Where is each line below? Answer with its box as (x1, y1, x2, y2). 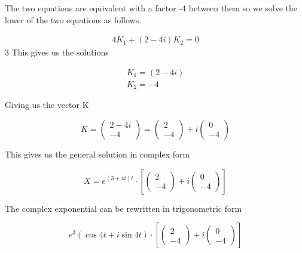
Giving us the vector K (5, 98, 89, 111)
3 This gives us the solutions (5, 46, 109, 58)
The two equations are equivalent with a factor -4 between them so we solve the (5, 2, 298, 14)
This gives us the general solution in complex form (5, 147, 190, 160)
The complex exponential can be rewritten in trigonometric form (5, 202, 242, 214)
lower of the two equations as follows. (5, 13, 142, 26)
